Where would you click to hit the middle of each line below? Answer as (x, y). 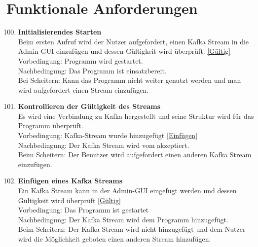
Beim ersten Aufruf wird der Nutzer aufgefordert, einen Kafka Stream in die (133, 41)
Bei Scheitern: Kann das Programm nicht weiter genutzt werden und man (129, 80)
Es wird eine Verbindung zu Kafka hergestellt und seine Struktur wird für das (136, 116)
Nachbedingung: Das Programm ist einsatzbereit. (92, 70)
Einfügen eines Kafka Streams (70, 181)
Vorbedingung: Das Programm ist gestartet (83, 210)
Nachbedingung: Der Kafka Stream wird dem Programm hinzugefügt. (123, 219)
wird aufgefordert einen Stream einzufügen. (83, 89)
